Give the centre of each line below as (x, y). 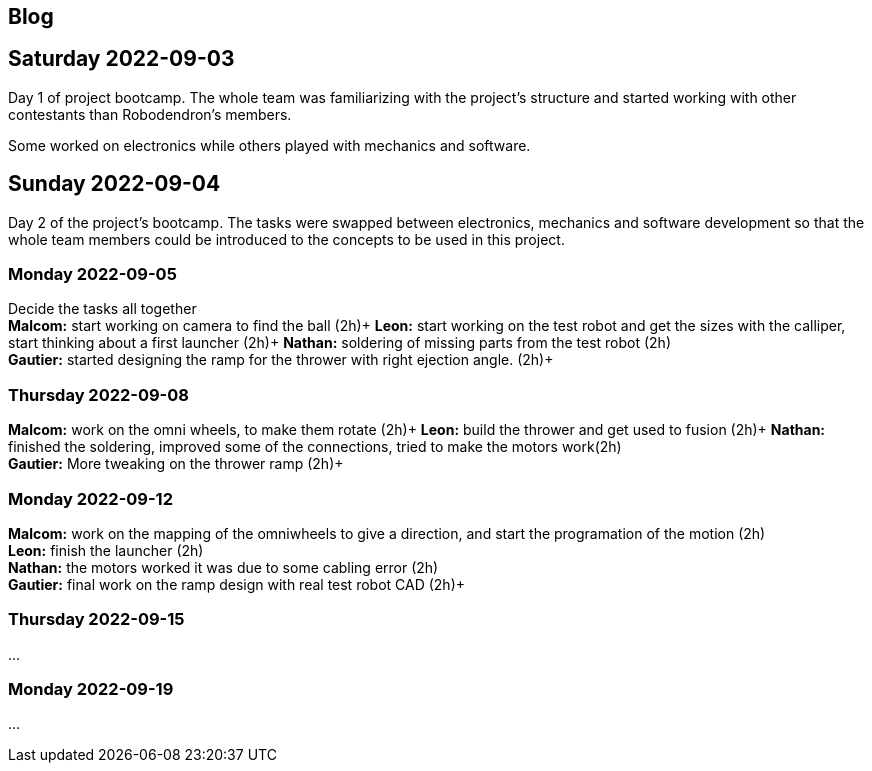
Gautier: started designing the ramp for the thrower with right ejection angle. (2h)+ (281, 360)
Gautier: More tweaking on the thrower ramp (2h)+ (176, 464)
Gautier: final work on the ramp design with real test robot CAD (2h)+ (237, 584)
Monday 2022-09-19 (91, 689)
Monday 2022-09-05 (92, 274)
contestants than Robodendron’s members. (150, 114)
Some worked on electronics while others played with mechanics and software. (269, 145)
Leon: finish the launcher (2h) (106, 550)
